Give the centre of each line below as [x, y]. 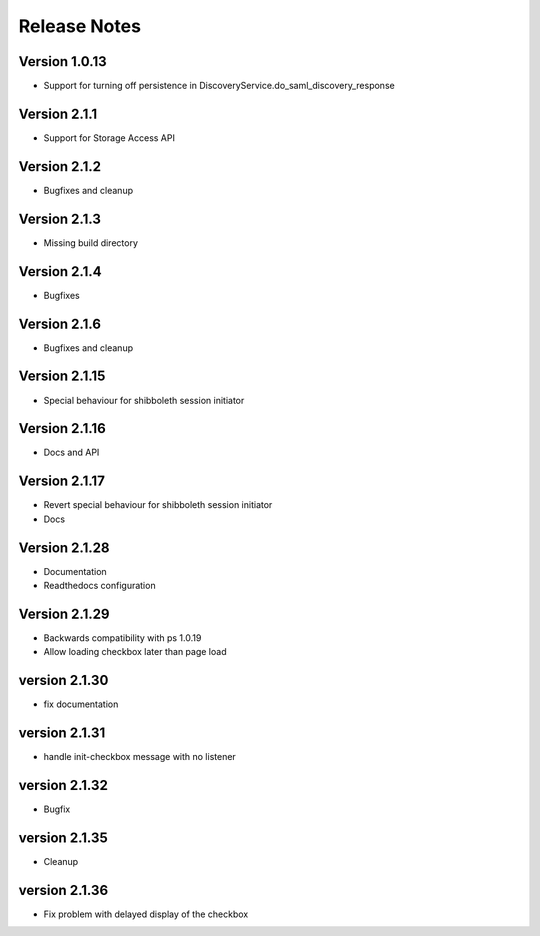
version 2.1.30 [63, 680]
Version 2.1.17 [61, 481]
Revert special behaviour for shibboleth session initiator [158, 505]
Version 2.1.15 [62, 376]
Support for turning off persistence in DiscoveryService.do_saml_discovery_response [219, 86]
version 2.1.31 [62, 733]
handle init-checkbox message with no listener [140, 757]
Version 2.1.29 [64, 613]
